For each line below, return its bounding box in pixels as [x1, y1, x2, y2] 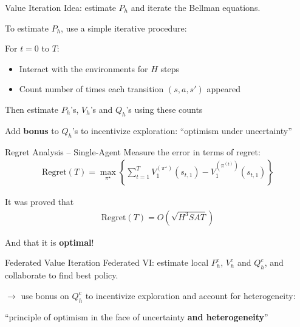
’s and [90, 103, 113, 115]
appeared [206, 83, 241, 95]
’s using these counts [126, 103, 203, 115]
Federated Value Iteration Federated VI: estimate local [5, 256, 209, 269]
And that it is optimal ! [5, 235, 94, 248]
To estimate [5, 21, 49, 34]
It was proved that [5, 195, 74, 208]
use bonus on [21, 289, 69, 302]
